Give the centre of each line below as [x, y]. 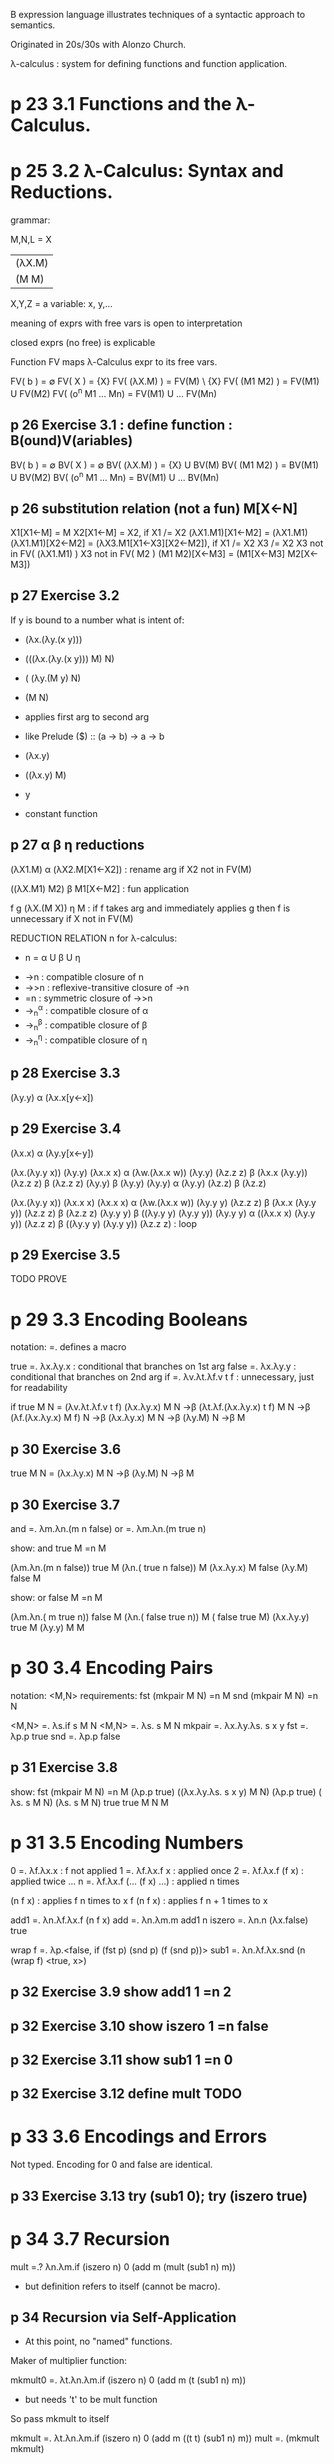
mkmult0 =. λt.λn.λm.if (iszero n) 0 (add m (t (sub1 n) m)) [128, 2380]
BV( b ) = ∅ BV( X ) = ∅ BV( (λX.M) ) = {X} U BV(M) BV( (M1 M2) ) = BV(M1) [165, 465]
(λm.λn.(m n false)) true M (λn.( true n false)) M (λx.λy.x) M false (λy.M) [159, 1568]
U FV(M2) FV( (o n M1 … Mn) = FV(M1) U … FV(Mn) [114, 392]
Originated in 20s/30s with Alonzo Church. [98, 44]
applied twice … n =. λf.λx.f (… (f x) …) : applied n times [125, 1881]
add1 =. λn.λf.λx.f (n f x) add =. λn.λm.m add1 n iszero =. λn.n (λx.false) [159, 1920]
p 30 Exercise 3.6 [66, 1449]
